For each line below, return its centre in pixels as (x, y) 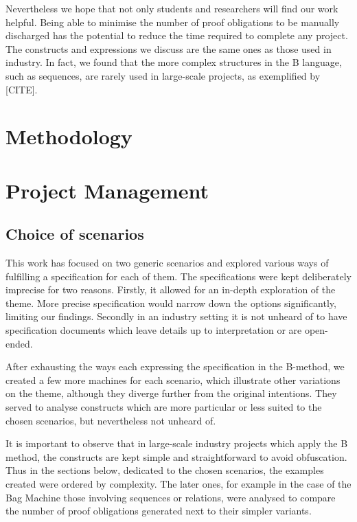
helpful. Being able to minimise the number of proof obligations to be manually (173, 22)
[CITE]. (22, 89)
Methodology (69, 136)
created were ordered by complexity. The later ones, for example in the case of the (178, 484)
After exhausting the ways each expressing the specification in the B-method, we (175, 366)
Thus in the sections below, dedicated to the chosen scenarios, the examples (165, 470)
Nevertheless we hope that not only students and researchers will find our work (172, 8)
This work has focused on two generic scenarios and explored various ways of (167, 263)
